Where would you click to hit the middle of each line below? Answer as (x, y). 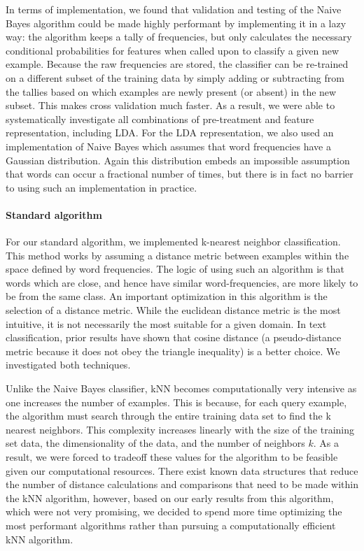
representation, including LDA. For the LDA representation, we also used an (170, 133)
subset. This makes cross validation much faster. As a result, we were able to (170, 105)
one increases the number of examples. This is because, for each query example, (176, 402)
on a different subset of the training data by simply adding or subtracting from (175, 77)
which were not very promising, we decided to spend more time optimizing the (174, 511)
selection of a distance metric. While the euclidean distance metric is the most (173, 310)
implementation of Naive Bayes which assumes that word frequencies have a (168, 146)
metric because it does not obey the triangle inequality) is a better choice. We (173, 351)
